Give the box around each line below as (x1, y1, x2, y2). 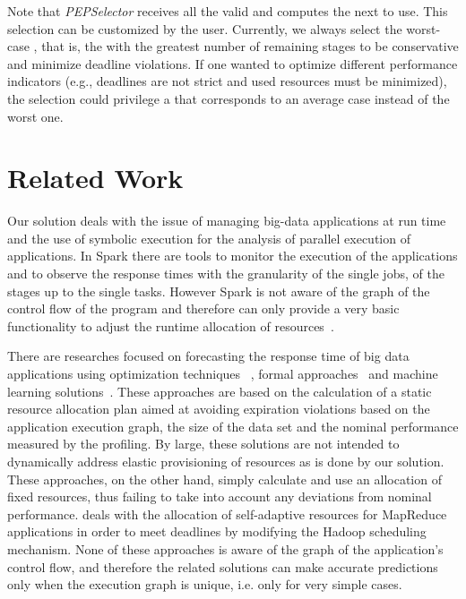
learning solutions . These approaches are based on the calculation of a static (7, 381, 432, 400)
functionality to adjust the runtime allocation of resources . (7, 316, 334, 335)
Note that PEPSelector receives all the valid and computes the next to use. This (7, 2, 448, 20)
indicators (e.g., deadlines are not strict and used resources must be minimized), (7, 72, 447, 90)
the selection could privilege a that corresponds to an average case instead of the (7, 89, 450, 107)
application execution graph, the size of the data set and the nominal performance (7, 416, 459, 435)
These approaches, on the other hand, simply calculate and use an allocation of (7, 469, 442, 488)
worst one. (7, 107, 64, 125)
